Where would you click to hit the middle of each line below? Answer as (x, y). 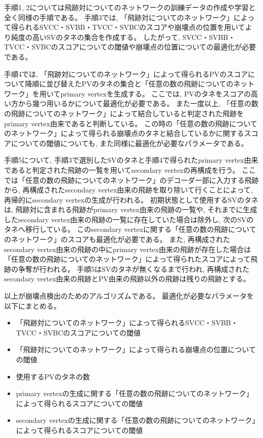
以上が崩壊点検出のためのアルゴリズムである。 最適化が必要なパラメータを (129, 296)
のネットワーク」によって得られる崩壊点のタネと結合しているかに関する (124, 133)
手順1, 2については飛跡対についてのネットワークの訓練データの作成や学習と (130, 7)
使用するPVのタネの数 (53, 376)
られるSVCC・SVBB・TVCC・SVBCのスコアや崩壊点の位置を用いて (131, 27)
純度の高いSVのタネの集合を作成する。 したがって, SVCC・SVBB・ (123, 37)
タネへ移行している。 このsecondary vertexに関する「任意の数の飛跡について (130, 229)
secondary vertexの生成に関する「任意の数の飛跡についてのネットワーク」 (136, 420)
